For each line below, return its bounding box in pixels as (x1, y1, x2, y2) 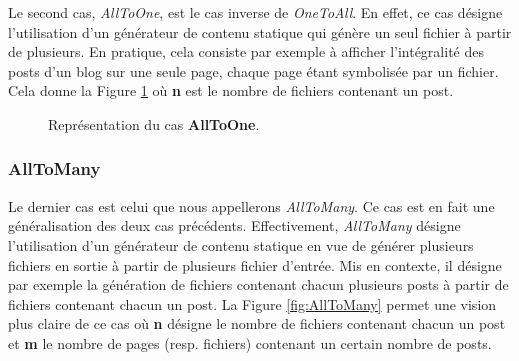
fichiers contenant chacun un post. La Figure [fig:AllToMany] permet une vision (8, 293, 497, 314)
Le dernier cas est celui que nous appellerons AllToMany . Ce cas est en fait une (8, 195, 495, 216)
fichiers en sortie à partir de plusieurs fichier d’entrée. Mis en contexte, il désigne (8, 254, 502, 275)
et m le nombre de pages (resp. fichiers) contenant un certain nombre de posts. (8, 332, 492, 353)
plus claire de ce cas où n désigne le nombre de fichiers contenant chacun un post (8, 313, 506, 334)
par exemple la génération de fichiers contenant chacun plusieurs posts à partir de (8, 274, 509, 295)
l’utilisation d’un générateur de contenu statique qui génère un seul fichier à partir (8, 21, 512, 42)
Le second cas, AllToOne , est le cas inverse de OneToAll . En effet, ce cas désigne (8, 2, 503, 22)
